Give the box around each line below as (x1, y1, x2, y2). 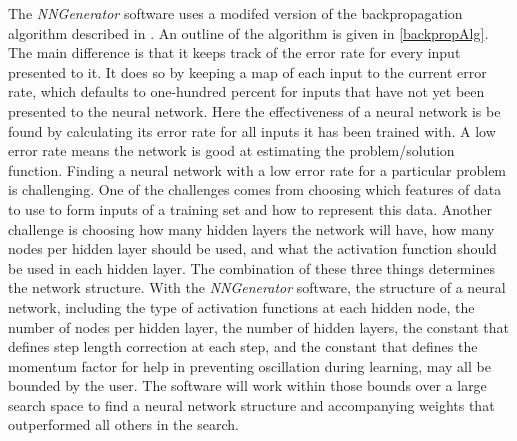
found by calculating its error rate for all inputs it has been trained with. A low (8, 120, 496, 141)
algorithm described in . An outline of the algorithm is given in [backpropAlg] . (8, 22, 489, 43)
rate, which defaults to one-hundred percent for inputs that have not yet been (8, 81, 485, 102)
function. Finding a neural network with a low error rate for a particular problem (8, 159, 507, 180)
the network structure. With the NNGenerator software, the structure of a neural (8, 277, 506, 298)
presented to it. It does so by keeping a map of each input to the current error (8, 61, 487, 82)
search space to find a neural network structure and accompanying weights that (8, 394, 495, 415)
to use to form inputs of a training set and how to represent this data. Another (8, 198, 492, 219)
